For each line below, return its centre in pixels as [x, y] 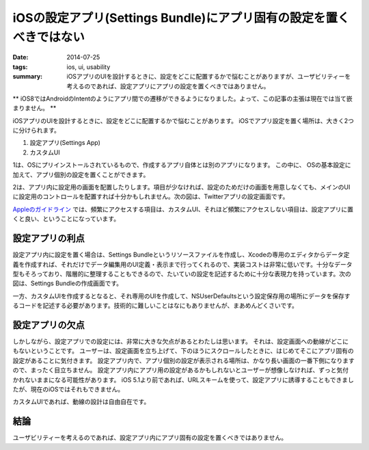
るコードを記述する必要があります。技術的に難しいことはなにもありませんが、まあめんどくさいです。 [155, 306]
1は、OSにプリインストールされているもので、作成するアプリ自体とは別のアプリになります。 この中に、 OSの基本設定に [182, 165]
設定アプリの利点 [49, 238]
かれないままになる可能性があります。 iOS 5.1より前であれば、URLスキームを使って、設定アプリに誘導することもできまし [183, 380]
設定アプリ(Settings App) [65, 143]
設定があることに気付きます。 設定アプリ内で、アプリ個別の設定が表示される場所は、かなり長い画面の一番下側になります [183, 360]
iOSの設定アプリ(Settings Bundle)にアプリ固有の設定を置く [181, 18]
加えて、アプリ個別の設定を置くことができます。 [81, 174]
